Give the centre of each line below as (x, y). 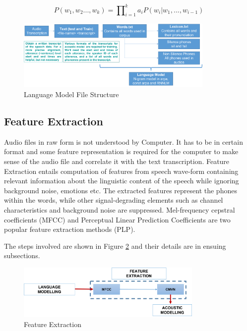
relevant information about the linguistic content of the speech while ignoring (122, 181)
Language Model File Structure (71, 94)
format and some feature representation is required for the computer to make (121, 151)
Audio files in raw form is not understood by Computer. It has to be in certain (123, 141)
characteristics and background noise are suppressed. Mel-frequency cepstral (120, 210)
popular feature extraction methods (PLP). (70, 229)
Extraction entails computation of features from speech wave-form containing (121, 171)
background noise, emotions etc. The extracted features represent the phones (121, 190)
